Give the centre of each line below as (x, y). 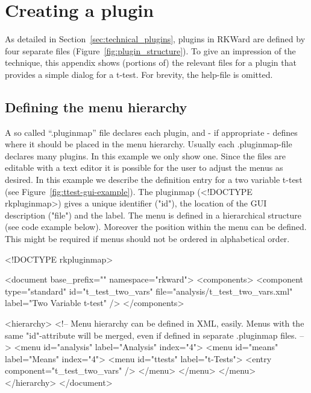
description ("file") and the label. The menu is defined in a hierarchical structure (153, 215)
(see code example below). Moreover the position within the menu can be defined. (156, 227)
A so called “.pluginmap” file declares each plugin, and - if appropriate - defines (151, 132)
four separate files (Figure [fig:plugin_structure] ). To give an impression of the (150, 50)
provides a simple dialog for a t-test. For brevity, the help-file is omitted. (139, 74)
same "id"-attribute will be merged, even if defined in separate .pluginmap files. (151, 335)
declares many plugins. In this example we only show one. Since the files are (145, 155)
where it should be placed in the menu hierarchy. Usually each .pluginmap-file (149, 144)
